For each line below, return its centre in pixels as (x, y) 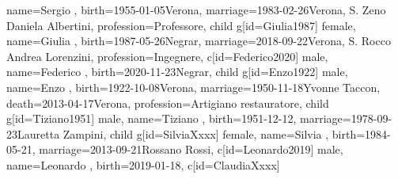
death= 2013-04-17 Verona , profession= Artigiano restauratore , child (168, 103)
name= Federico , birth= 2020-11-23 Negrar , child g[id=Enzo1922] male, (177, 72)
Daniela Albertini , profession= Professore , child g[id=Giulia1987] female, (181, 25)
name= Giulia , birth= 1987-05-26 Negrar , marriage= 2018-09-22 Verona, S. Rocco (199, 41)
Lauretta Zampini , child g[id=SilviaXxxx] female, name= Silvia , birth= (191, 133)
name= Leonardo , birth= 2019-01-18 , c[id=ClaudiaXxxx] (143, 164)
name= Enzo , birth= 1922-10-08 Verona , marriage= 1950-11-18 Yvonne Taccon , (193, 87)
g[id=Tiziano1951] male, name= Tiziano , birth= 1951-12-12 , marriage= (179, 118)
